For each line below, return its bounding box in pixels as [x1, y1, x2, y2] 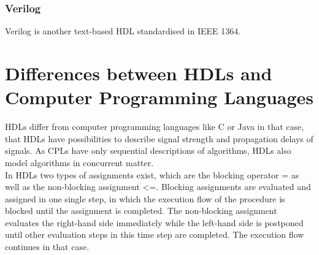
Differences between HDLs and [5, 61, 272, 85]
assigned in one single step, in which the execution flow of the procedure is [5, 192, 285, 205]
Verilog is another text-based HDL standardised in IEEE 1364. [5, 25, 241, 37]
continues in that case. [5, 240, 90, 253]
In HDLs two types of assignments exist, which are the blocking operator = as [5, 168, 299, 181]
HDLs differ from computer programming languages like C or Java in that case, [5, 120, 304, 133]
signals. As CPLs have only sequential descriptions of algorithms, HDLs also [5, 144, 291, 157]
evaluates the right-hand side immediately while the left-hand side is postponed [5, 216, 304, 229]
